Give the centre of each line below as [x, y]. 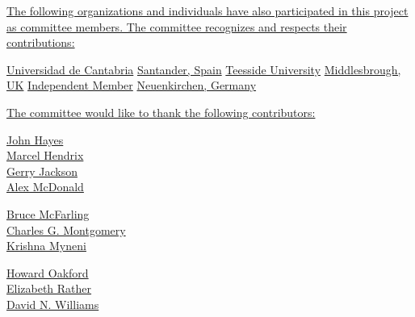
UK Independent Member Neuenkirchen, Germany [132, 85]
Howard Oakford [48, 272]
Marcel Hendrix [45, 155]
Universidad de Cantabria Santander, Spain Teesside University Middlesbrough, [204, 69]
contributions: [41, 42]
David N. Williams [53, 304]
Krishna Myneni [46, 246]
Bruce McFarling [48, 213]
